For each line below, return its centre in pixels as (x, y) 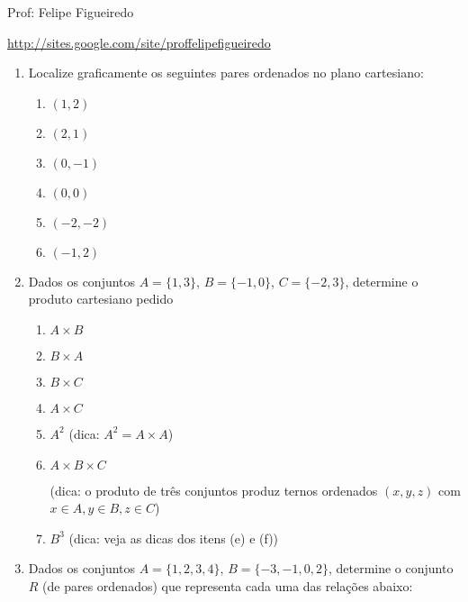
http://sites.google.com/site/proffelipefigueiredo (139, 42)
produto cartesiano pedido (101, 299)
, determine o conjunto (391, 568)
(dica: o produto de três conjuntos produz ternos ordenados (214, 490)
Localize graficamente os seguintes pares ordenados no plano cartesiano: (226, 73)
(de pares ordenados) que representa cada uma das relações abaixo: (228, 585)
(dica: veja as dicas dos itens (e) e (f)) (174, 538)
